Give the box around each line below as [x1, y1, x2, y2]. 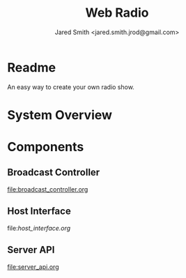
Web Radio [85, 5, 149, 21]
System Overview [7, 107, 113, 123]
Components [7, 139, 84, 155]
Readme [7, 59, 56, 75]
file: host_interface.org [7, 224, 71, 232]
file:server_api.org [7, 263, 59, 271]
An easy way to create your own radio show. [7, 82, 134, 91]
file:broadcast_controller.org [7, 185, 88, 193]
